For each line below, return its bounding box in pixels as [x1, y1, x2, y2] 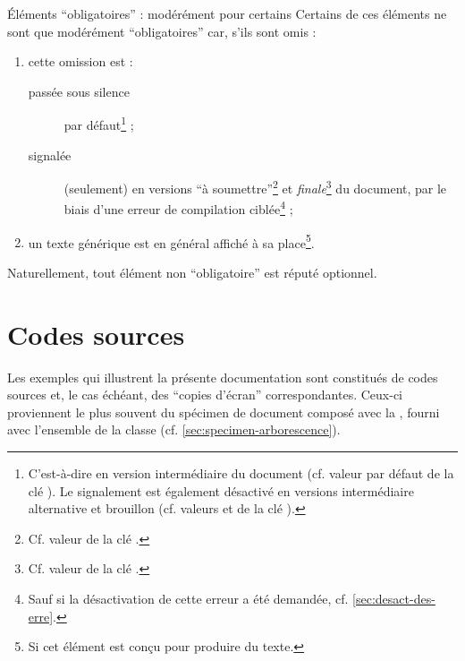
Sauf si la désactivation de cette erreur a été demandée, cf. [28, 589, 349, 608]
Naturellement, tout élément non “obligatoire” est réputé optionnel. [7, 262, 377, 281]
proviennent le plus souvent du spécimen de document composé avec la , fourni [7, 402, 440, 421]
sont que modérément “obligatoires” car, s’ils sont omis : [7, 21, 317, 40]
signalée [28, 145, 72, 164]
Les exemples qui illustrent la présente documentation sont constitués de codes [7, 367, 438, 386]
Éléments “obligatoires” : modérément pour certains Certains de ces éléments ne [7, 4, 447, 22]
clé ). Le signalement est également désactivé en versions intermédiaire [28, 481, 414, 500]
